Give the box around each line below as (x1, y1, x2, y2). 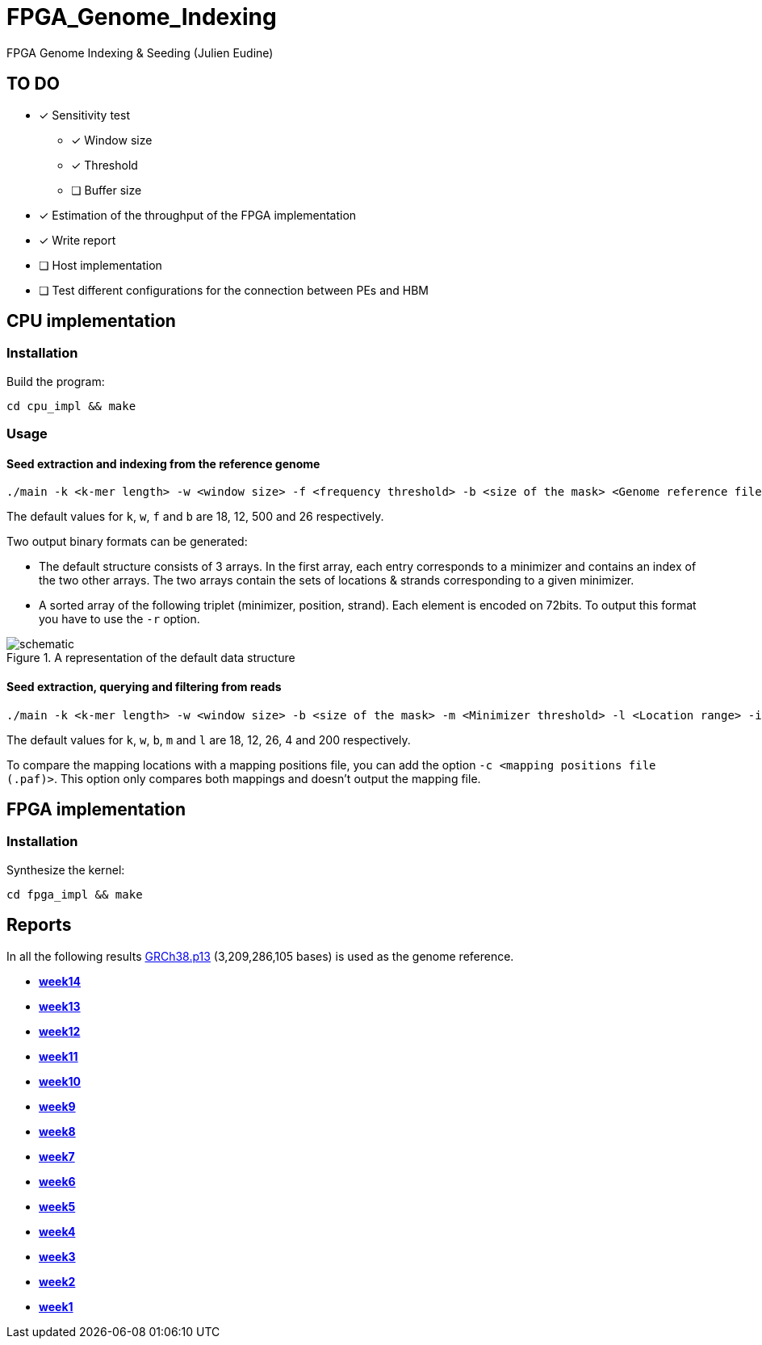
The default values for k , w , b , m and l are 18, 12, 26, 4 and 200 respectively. (6, 732, 411, 747)
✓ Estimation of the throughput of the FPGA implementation (39, 207, 357, 222)
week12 (39, 1024, 81, 1038)
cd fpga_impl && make (6, 887, 143, 901)
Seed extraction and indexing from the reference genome (6, 456, 320, 471)
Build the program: (6, 374, 105, 388)
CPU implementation (6, 311, 176, 332)
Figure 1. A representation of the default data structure (6, 651, 295, 665)
